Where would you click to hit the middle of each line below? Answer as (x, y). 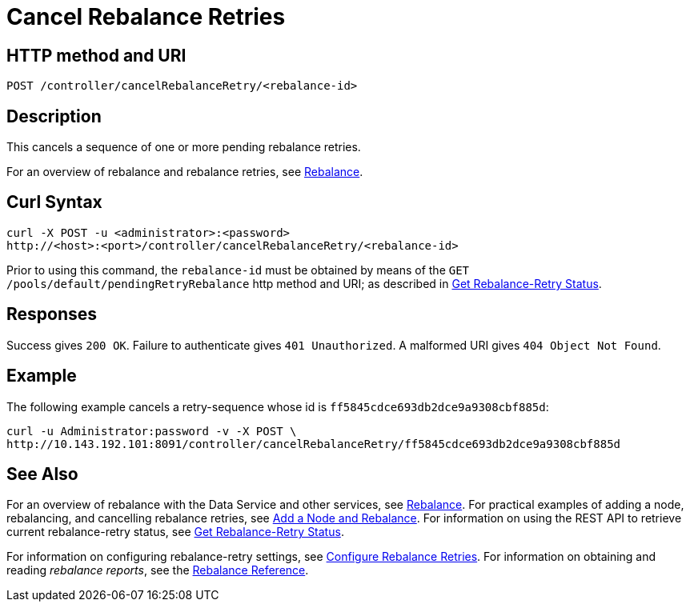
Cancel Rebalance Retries (146, 17)
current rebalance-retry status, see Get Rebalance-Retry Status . (175, 532)
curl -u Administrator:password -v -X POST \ (152, 431)
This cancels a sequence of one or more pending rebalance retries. (184, 147)
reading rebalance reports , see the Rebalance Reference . (158, 570)
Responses (52, 314)
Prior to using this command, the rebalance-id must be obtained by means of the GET (238, 270)
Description (54, 116)
